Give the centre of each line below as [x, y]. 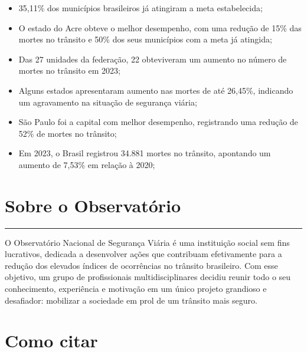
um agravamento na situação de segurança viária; [108, 102]
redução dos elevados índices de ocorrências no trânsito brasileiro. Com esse [141, 265]
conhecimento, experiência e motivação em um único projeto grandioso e [136, 289]
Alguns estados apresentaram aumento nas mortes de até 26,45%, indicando [156, 90]
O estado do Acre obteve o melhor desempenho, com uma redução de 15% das [160, 27]
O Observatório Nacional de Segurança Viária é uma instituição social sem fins [147, 242]
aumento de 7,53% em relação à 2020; [87, 164]
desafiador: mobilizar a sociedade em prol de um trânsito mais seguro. [131, 300]
